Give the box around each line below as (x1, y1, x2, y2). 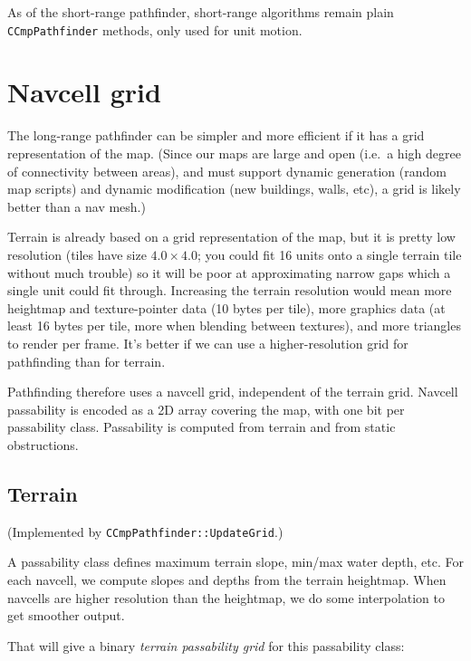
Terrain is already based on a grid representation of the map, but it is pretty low (7, 227, 456, 246)
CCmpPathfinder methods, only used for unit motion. (7, 20, 303, 39)
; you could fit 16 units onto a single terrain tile (197, 244, 462, 263)
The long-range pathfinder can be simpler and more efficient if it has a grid (7, 126, 425, 145)
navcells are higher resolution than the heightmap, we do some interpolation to (7, 588, 445, 607)
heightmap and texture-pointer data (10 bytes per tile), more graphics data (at (7, 298, 446, 317)
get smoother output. (7, 606, 125, 625)
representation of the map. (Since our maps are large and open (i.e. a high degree (7, 143, 461, 162)
